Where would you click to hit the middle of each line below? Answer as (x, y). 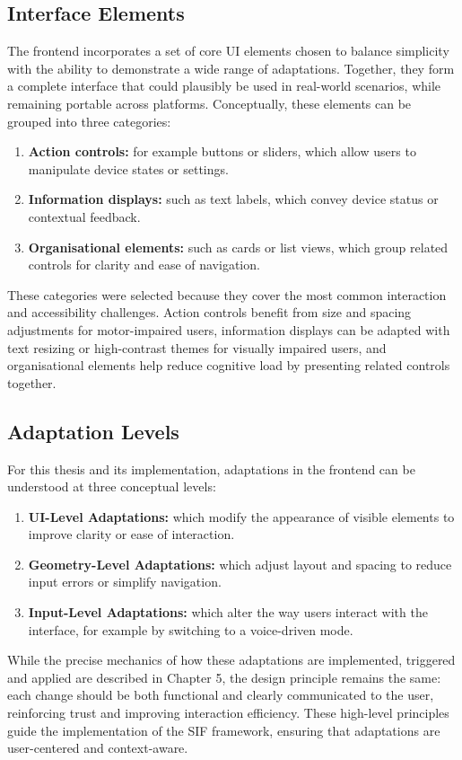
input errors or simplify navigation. (125, 582)
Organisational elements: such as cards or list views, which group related (238, 247)
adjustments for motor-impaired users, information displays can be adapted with (229, 329)
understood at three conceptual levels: (112, 486)
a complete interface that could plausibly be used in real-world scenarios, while (224, 86)
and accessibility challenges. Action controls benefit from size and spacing (209, 312)
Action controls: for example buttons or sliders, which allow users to (222, 151)
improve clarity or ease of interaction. (131, 534)
